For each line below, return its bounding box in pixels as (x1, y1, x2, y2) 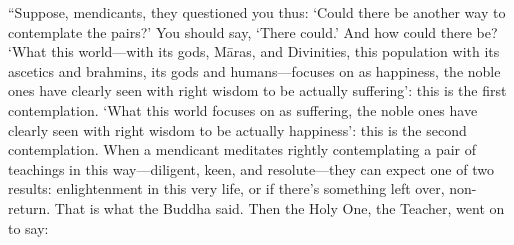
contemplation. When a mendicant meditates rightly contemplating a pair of (8, 139, 477, 160)
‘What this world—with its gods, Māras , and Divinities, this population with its (8, 41, 500, 62)
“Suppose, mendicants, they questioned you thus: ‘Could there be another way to (8, 2, 506, 22)
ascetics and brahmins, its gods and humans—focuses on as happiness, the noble (8, 60, 501, 81)
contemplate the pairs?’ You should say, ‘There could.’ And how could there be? (8, 21, 498, 42)
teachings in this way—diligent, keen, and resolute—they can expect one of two (8, 158, 494, 179)
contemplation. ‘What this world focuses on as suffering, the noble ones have (8, 99, 478, 120)
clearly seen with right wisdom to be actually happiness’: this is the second (8, 119, 467, 140)
